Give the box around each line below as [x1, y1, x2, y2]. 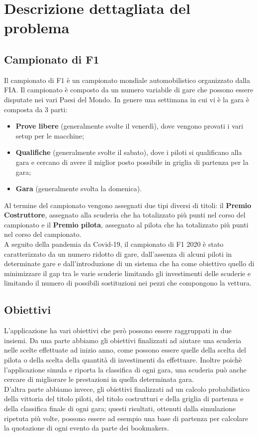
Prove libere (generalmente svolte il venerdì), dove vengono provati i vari [15, 121, 244, 131]
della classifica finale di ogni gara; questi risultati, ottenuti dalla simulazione [4, 403, 236, 413]
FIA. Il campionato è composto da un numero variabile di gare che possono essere [4, 84, 254, 95]
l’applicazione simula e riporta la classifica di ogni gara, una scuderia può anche [4, 364, 247, 374]
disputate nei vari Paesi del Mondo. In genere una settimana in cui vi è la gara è [4, 94, 250, 104]
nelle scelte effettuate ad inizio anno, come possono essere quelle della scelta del [4, 345, 246, 355]
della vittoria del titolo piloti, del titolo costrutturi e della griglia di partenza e [4, 393, 244, 404]
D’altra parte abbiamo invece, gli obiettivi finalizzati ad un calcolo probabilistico [4, 383, 250, 394]
